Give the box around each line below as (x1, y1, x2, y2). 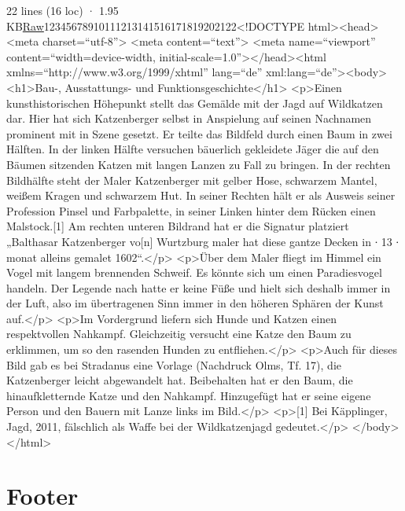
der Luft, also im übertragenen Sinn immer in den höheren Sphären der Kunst (6, 295, 384, 311)
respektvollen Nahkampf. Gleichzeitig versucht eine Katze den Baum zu (6, 325, 352, 342)
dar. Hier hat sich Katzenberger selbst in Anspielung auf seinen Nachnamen (6, 110, 372, 127)
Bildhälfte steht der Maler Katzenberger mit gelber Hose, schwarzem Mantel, (6, 171, 377, 188)
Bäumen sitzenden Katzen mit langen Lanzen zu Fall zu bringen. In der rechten (6, 156, 391, 172)
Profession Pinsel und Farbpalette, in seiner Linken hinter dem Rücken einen (6, 202, 376, 219)
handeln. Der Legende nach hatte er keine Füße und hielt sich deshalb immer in (6, 279, 391, 296)
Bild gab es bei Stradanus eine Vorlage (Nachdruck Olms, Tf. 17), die (6, 356, 341, 373)
